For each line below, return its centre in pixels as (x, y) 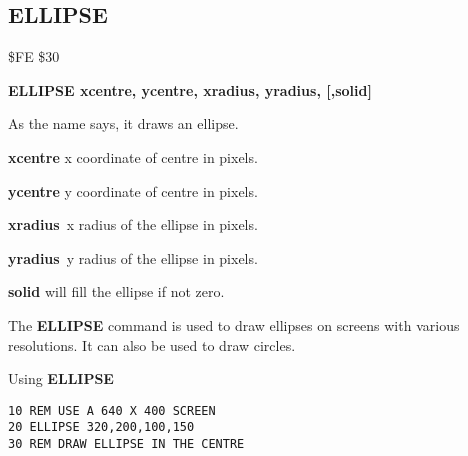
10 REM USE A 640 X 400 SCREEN (112, 410)
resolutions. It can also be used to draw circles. (152, 344)
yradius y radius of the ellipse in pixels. (133, 257)
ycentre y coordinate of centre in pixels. (133, 190)
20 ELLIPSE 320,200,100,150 (101, 427)
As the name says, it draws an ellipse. (123, 123)
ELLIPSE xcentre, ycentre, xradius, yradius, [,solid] (190, 89)
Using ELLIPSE (61, 378)
